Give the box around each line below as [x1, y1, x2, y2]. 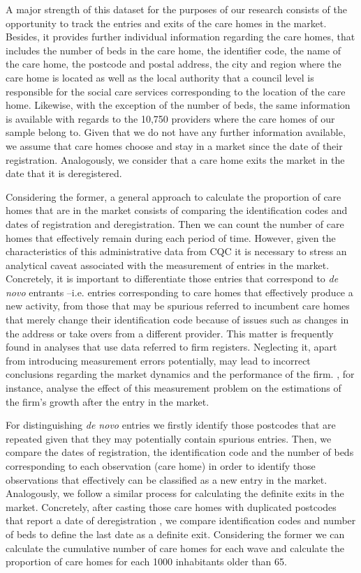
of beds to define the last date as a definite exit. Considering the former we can [6, 526, 345, 541]
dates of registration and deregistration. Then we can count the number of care [6, 216, 344, 231]
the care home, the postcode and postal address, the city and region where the [6, 56, 341, 71]
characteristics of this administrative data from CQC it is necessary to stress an [6, 244, 347, 259]
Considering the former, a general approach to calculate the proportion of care [6, 189, 341, 204]
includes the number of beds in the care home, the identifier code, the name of [6, 43, 341, 57]
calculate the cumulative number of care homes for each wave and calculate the [6, 540, 345, 555]
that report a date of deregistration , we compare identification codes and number [6, 513, 356, 528]
